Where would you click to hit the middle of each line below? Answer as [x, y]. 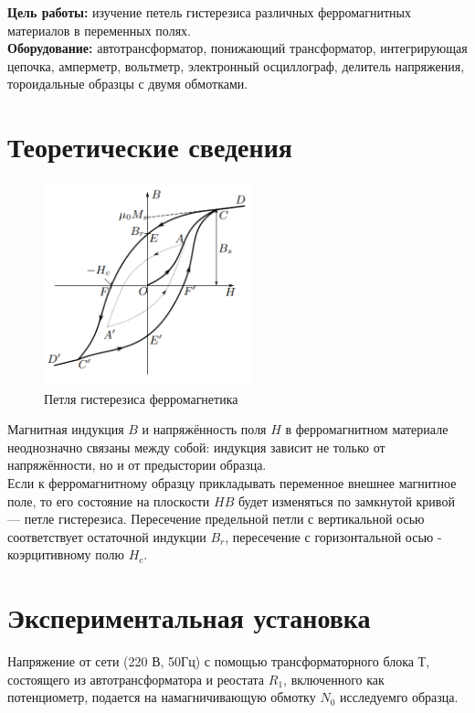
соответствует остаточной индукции [107, 536]
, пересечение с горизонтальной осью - [333, 536]
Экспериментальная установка [189, 617]
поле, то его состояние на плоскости [109, 500]
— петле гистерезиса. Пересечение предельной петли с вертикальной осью [216, 519]
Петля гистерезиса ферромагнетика [141, 398]
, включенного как [334, 679]
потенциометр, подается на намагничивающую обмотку [162, 697]
